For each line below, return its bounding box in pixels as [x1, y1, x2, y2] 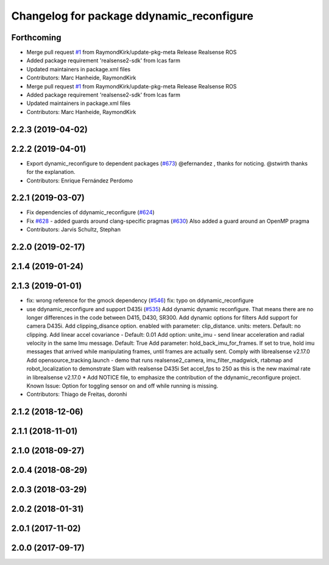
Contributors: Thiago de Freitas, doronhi [26, 390, 127, 398]
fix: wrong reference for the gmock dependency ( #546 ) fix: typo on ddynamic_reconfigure [26, 297, 254, 304]
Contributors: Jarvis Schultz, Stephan [26, 226, 121, 233]
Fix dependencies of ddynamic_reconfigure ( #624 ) [26, 209, 155, 216]
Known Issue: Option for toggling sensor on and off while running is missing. [26, 382, 219, 390]
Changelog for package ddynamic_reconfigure [11, 9, 254, 23]
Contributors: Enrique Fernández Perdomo [26, 177, 133, 184]
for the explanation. [26, 168, 76, 176]
